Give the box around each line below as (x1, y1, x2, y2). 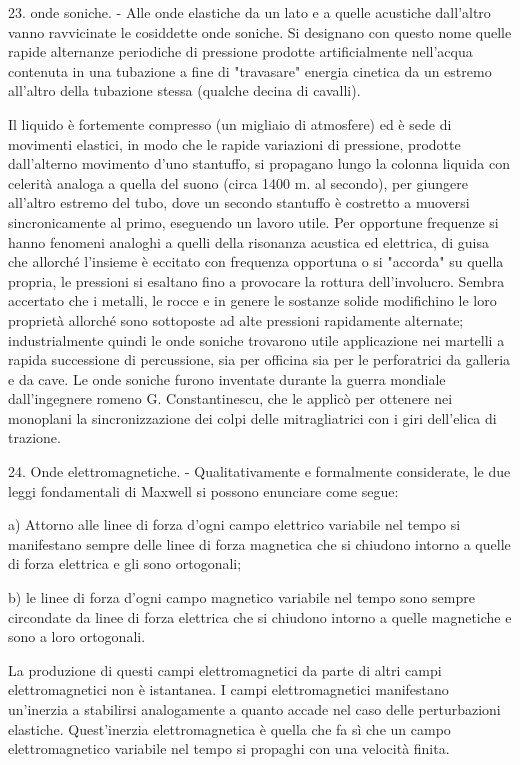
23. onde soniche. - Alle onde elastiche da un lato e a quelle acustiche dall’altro (8, 2, 491, 22)
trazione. (8, 427, 61, 448)
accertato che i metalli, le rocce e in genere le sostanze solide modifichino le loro (8, 290, 497, 311)
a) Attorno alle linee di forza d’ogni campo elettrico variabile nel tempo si (8, 514, 461, 535)
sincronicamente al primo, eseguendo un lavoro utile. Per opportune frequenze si (8, 211, 499, 232)
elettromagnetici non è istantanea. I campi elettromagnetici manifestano (8, 679, 449, 700)
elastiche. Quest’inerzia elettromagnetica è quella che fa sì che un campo (8, 718, 451, 739)
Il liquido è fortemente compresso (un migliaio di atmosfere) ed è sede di (8, 113, 452, 134)
